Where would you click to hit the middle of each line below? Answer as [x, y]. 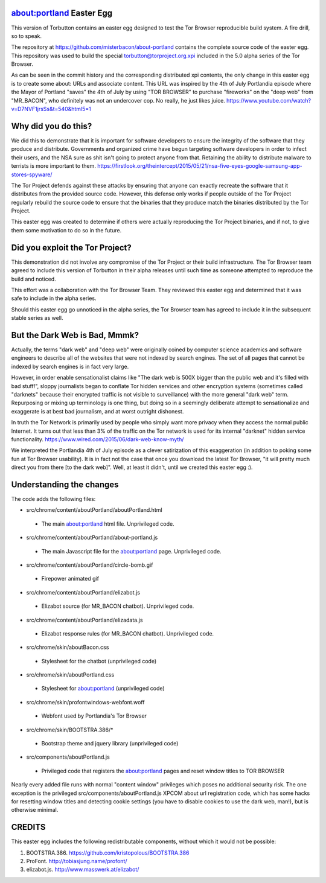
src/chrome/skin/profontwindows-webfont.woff [85, 702]
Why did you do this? [52, 126]
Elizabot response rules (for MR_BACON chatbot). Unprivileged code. [128, 633]
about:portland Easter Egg [62, 13]
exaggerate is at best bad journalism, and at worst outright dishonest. [97, 411]
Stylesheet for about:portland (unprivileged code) [103, 689]
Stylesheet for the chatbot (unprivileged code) [99, 661]
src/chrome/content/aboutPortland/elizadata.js [85, 620]
